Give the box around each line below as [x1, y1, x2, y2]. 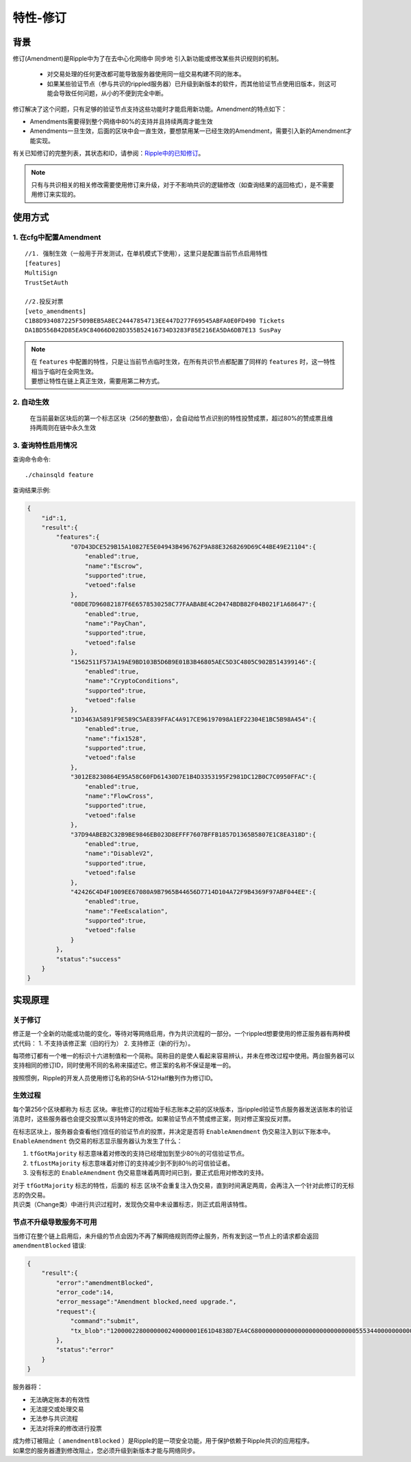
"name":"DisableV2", [84, 850, 154, 858]
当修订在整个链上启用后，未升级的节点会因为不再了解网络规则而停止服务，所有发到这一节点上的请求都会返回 [12, 1232, 319, 1240]
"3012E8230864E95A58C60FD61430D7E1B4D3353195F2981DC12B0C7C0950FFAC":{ [70, 773, 316, 781]
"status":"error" [55, 1346, 114, 1354]
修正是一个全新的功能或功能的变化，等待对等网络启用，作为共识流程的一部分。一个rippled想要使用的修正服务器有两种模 [12, 1030, 351, 1038]
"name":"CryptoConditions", [84, 677, 179, 685]
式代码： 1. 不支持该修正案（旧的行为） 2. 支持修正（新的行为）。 [12, 1039, 195, 1048]
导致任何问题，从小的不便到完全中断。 [58, 89, 167, 97]
